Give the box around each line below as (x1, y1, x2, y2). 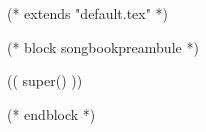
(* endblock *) (7, 103, 96, 124)
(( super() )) (7, 70, 83, 91)
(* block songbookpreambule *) (7, 36, 199, 57)
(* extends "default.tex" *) (7, 3, 169, 23)
